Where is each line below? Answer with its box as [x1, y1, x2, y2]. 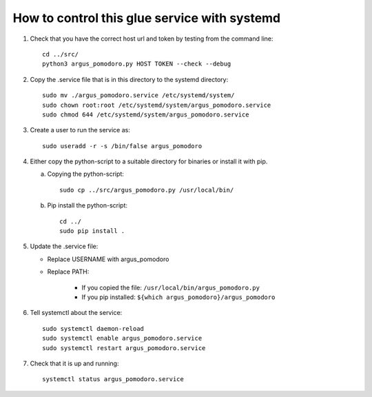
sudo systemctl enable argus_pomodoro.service [42, 334, 203, 343]
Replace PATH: [47, 267, 90, 276]
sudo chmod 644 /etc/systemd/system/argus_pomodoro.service [42, 110, 249, 119]
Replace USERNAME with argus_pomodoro [47, 255, 169, 263]
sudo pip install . [59, 227, 125, 235]
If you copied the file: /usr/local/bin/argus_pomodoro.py [81, 283, 260, 292]
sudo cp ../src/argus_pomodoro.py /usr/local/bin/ [59, 186, 234, 194]
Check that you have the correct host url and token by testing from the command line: [30, 34, 273, 43]
